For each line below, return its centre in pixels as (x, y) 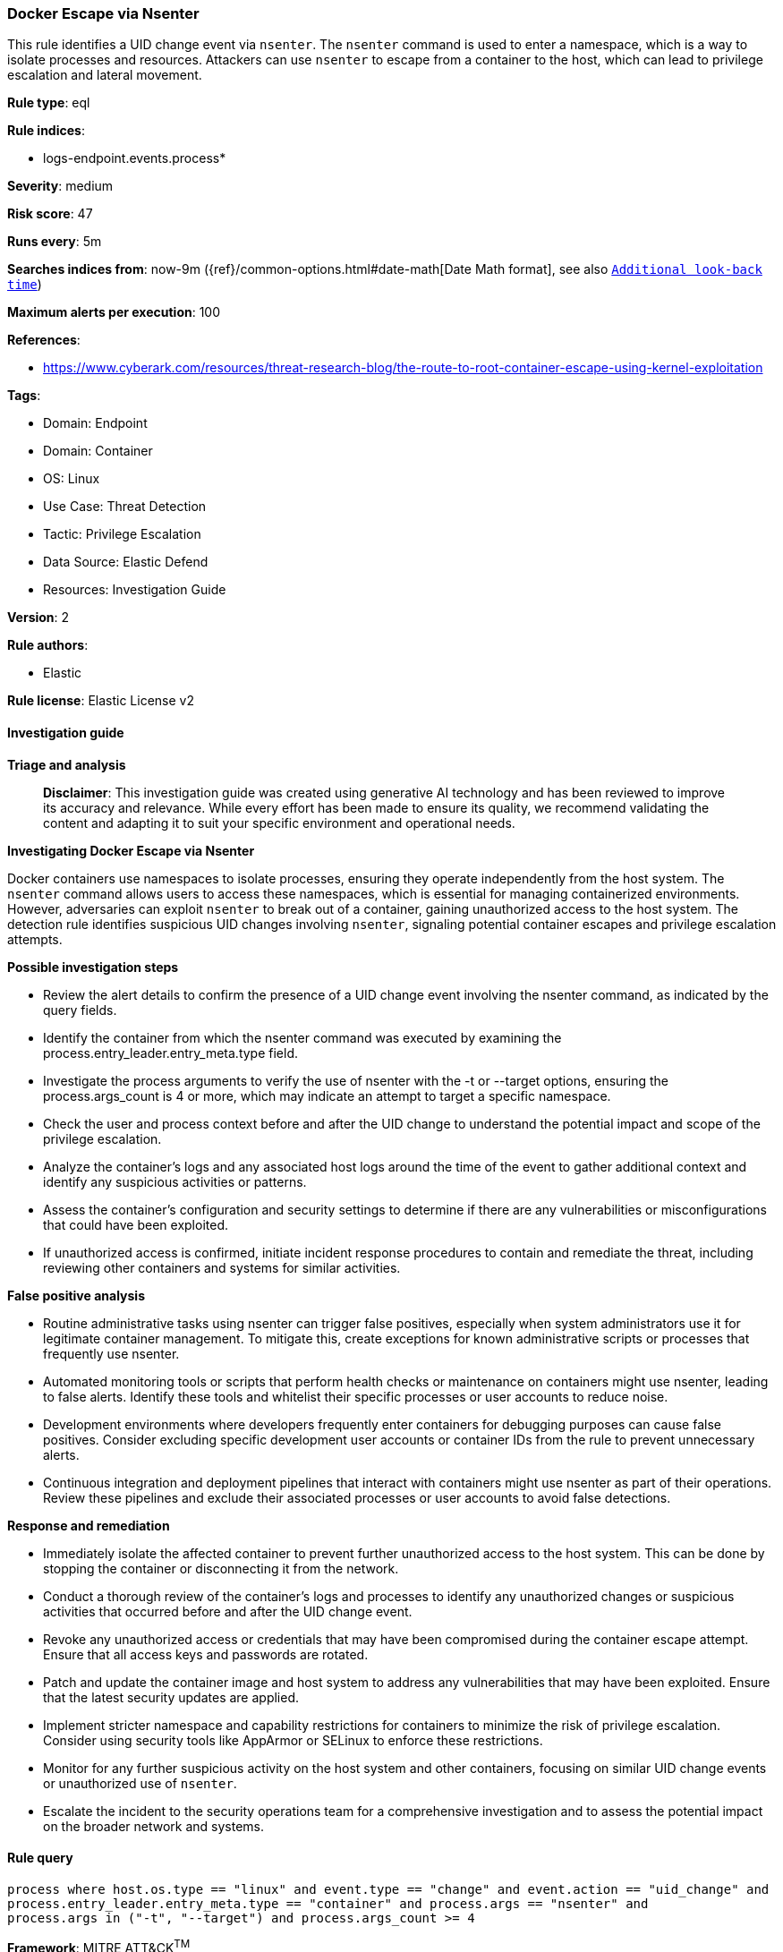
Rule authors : (48, 645)
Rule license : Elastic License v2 (101, 701)
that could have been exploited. (136, 1224)
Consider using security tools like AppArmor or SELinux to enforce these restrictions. (293, 1740)
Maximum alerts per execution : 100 (114, 312)
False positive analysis (76, 1295)
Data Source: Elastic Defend (126, 562)
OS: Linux (72, 479)
